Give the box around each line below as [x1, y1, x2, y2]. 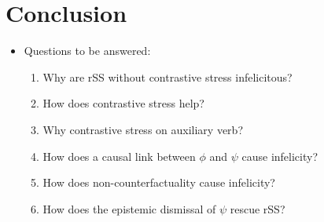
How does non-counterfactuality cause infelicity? [42, 174, 275, 191]
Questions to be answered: [24, 42, 151, 59]
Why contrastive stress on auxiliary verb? [42, 121, 244, 137]
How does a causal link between [42, 147, 196, 164]
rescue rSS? [230, 200, 285, 217]
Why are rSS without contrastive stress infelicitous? [42, 68, 293, 85]
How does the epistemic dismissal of [42, 200, 216, 217]
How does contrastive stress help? [42, 95, 204, 111]
